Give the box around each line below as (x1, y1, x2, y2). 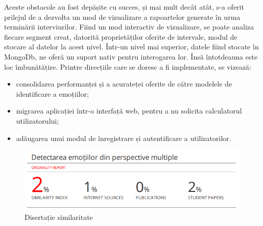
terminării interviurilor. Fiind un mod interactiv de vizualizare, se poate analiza (4, 21, 254, 32)
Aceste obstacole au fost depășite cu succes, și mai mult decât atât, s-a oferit (4, 2, 244, 12)
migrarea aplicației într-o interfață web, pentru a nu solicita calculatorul (16, 105, 242, 116)
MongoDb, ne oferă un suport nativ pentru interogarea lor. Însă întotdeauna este (4, 51, 258, 62)
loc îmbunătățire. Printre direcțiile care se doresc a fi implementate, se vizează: (4, 61, 251, 72)
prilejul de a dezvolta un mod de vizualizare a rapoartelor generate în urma (4, 11, 241, 22)
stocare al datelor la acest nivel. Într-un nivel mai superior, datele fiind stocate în (4, 41, 259, 52)
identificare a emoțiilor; (16, 88, 89, 99)
